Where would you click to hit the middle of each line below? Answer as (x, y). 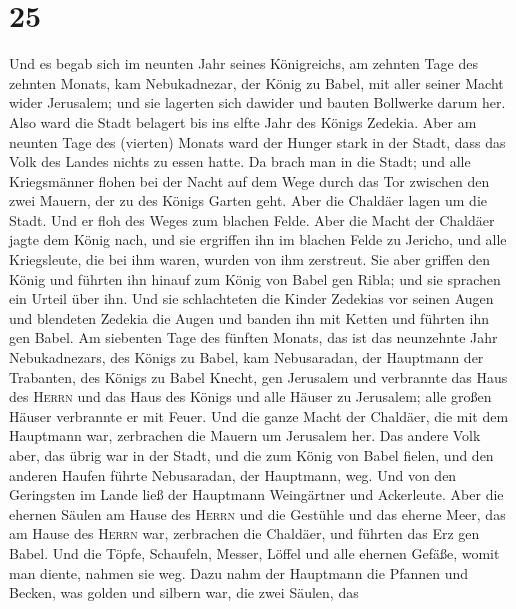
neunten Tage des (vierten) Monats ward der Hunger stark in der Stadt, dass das (257, 141)
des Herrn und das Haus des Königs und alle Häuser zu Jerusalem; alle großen (250, 396)
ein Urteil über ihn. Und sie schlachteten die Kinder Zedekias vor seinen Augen (251, 298)
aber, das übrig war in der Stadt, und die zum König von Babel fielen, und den (251, 455)
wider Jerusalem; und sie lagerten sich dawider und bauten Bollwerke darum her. (257, 102)
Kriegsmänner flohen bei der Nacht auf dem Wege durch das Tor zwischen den (249, 180)
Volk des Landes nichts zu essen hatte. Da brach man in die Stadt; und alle (240, 161)
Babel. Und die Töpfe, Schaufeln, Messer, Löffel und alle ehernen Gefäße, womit (254, 552)
